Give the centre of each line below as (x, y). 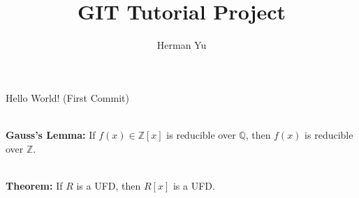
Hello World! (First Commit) (67, 97)
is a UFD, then (109, 185)
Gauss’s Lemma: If (51, 134)
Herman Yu (182, 45)
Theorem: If (34, 185)
